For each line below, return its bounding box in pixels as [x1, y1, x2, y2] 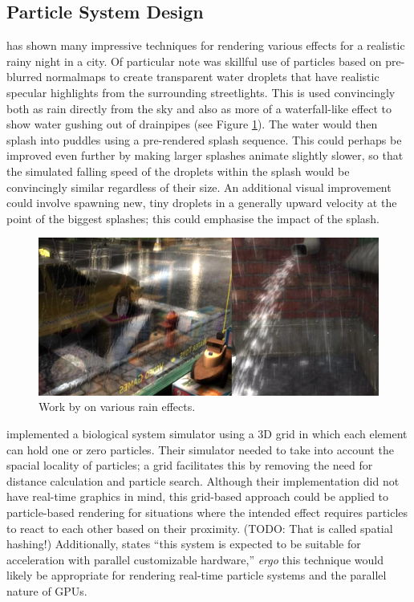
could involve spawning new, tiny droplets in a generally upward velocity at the [6, 194, 397, 211]
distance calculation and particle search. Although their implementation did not [6, 472, 400, 489]
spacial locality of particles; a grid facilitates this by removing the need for [6, 457, 373, 474]
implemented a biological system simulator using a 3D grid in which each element [6, 425, 408, 441]
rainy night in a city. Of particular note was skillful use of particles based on [6, 52, 382, 69]
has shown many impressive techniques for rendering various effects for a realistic [6, 37, 405, 54]
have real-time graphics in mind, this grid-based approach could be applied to [6, 488, 389, 505]
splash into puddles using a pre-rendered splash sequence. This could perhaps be [6, 131, 402, 148]
